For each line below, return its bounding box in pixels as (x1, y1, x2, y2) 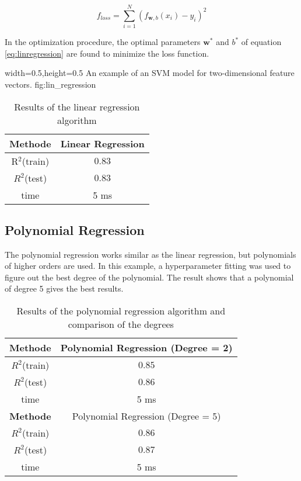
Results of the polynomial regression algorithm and (16, 304, 226, 318)
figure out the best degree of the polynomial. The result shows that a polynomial (5, 271, 294, 283)
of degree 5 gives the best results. (5, 282, 124, 295)
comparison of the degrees (68, 317, 174, 331)
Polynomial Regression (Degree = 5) (72, 409, 221, 423)
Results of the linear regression (14, 99, 140, 113)
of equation (241, 36, 282, 48)
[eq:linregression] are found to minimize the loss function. (5, 47, 209, 59)
